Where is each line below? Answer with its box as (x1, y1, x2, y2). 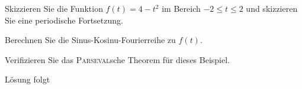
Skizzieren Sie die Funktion (5, 2, 103, 14)
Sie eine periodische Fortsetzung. (5, 14, 123, 26)
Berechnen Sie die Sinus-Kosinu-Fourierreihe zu (5, 34, 176, 46)
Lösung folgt (5, 73, 50, 85)
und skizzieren (246, 2, 298, 14)
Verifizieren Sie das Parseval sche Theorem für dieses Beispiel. (5, 53, 230, 65)
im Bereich (162, 2, 201, 14)
